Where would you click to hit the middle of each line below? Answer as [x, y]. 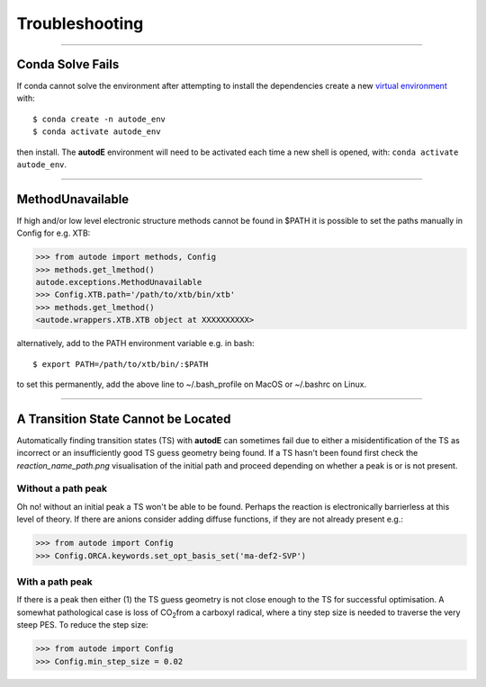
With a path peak [55, 582]
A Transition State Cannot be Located [124, 419]
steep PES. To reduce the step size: [82, 625]
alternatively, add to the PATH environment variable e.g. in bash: [135, 343]
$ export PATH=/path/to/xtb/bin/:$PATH [121, 364]
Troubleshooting [80, 23]
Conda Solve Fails [68, 64]
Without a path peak [62, 488]
